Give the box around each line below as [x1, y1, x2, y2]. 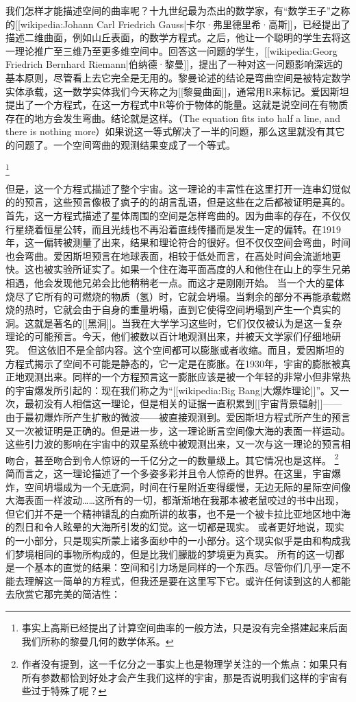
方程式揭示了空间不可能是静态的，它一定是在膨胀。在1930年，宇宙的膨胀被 [5, 356, 341, 370]
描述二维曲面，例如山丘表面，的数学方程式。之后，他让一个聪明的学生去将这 [5, 30, 351, 45]
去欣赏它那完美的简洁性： [5, 587, 120, 601]
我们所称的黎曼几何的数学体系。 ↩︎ [21, 633, 174, 648]
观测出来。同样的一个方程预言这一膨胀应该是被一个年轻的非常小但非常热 [24, 370, 351, 384]
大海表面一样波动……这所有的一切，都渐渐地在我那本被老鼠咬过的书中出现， [5, 493, 344, 507]
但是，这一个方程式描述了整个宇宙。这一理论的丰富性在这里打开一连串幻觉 [5, 181, 341, 195]
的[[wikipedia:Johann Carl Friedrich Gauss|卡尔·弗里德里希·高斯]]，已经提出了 [5, 16, 351, 31]
